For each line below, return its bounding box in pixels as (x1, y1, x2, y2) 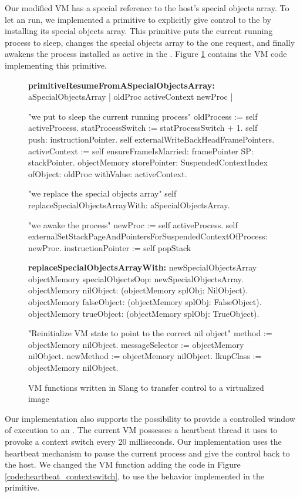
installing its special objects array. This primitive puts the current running (5, 25, 273, 37)
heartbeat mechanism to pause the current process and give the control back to (5, 447, 290, 459)
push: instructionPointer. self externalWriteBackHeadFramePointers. (28, 133, 275, 145)
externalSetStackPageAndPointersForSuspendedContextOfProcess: (28, 230, 268, 242)
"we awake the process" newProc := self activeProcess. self (28, 218, 238, 231)
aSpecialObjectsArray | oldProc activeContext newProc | (28, 90, 233, 103)
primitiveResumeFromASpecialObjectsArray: (28, 79, 215, 91)
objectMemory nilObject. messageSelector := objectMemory (28, 338, 244, 350)
